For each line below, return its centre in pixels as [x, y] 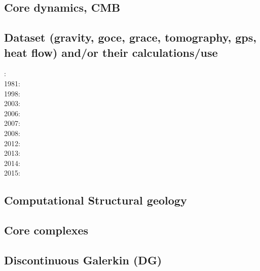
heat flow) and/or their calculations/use [111, 52]
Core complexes [46, 230]
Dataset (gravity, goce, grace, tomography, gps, [130, 37]
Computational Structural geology [96, 200]
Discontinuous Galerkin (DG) [83, 260]
